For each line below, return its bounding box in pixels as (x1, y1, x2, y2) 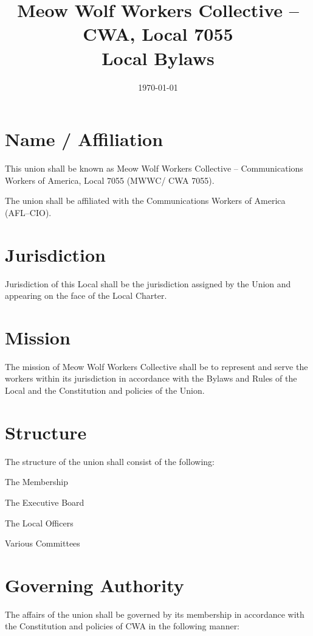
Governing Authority (5, 572, 184, 597)
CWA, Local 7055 (83, 21, 233, 46)
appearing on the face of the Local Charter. (5, 289, 167, 302)
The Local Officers (5, 516, 74, 529)
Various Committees (5, 537, 80, 550)
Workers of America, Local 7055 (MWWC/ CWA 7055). (5, 173, 215, 186)
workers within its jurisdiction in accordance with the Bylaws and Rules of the (5, 372, 297, 385)
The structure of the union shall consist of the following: (5, 455, 215, 467)
